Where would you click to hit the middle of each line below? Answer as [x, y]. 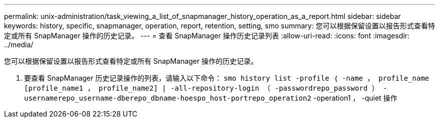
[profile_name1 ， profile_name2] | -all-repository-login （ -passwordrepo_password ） [201, 88]
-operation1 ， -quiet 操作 [355, 98]
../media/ [19, 45]
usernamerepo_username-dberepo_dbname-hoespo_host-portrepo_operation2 [168, 98]
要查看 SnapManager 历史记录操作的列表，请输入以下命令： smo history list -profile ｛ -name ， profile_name [227, 78]
